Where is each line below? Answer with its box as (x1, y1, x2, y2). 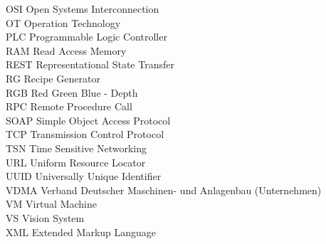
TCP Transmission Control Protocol (6, 127, 164, 142)
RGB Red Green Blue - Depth (6, 85, 138, 100)
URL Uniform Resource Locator (6, 154, 146, 169)
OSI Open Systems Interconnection (6, 1, 159, 16)
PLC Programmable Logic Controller (6, 29, 167, 44)
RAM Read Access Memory (6, 43, 127, 58)
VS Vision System (6, 210, 85, 225)
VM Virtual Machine (6, 196, 98, 211)
